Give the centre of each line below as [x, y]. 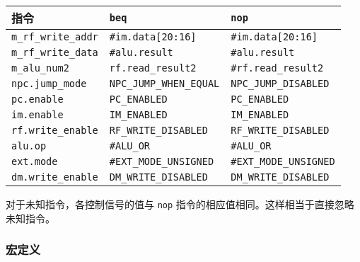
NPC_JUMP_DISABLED [280, 84]
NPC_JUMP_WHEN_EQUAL [164, 84]
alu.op [29, 146]
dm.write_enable [55, 177]
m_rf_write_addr [55, 37]
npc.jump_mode [49, 84]
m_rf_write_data [55, 52]
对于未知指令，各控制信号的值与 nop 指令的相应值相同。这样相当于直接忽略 [180, 204]
